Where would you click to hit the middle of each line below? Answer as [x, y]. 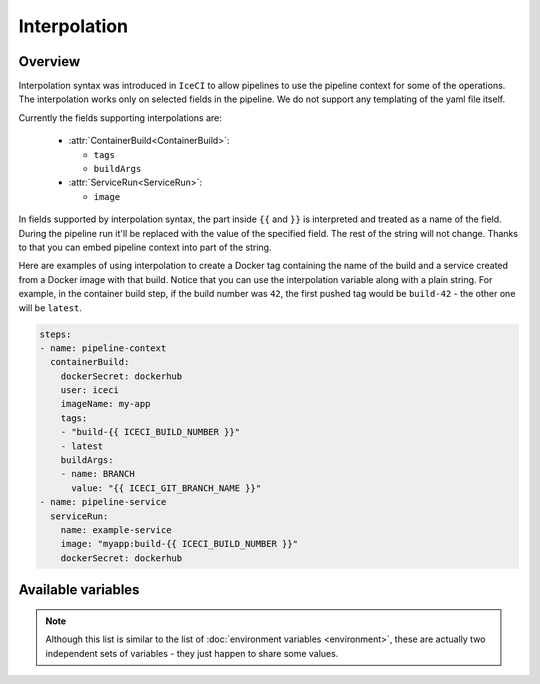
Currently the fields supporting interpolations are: [120, 117]
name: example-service [116, 529]
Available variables [79, 590]
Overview [49, 61]
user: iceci [90, 390]
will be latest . [50, 307]
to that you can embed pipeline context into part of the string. [145, 247]
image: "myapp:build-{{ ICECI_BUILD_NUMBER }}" [179, 544]
